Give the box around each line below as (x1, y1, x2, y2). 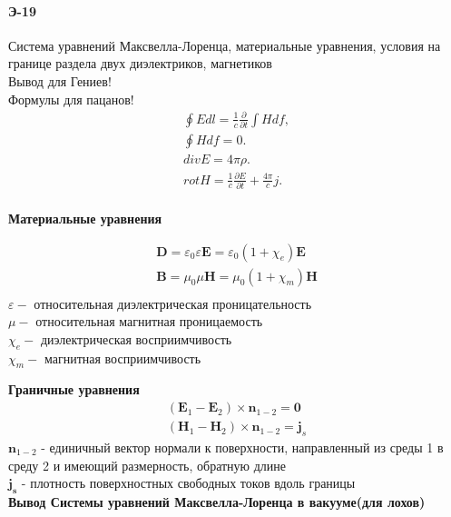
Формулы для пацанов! (8, 89, 134, 108)
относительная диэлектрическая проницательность (34, 293, 312, 313)
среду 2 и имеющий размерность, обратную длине (8, 455, 287, 474)
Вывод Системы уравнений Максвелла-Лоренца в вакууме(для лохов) (8, 492, 426, 511)
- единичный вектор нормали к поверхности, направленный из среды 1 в (41, 437, 444, 456)
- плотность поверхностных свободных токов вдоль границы (21, 473, 356, 492)
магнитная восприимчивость (44, 348, 201, 367)
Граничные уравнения (8, 380, 140, 399)
